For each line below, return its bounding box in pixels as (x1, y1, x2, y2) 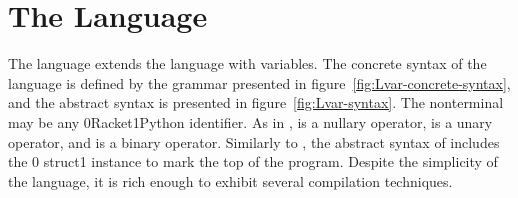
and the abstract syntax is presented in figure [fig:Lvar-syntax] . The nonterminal (8, 92, 504, 113)
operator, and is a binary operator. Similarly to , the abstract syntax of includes (8, 131, 500, 152)
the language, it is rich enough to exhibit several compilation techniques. (8, 170, 453, 191)
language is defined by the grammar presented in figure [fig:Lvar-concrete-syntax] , (8, 72, 511, 93)
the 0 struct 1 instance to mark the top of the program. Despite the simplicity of (8, 151, 498, 172)
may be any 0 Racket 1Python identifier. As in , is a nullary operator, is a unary (8, 111, 493, 132)
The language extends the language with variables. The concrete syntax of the (8, 53, 487, 74)
